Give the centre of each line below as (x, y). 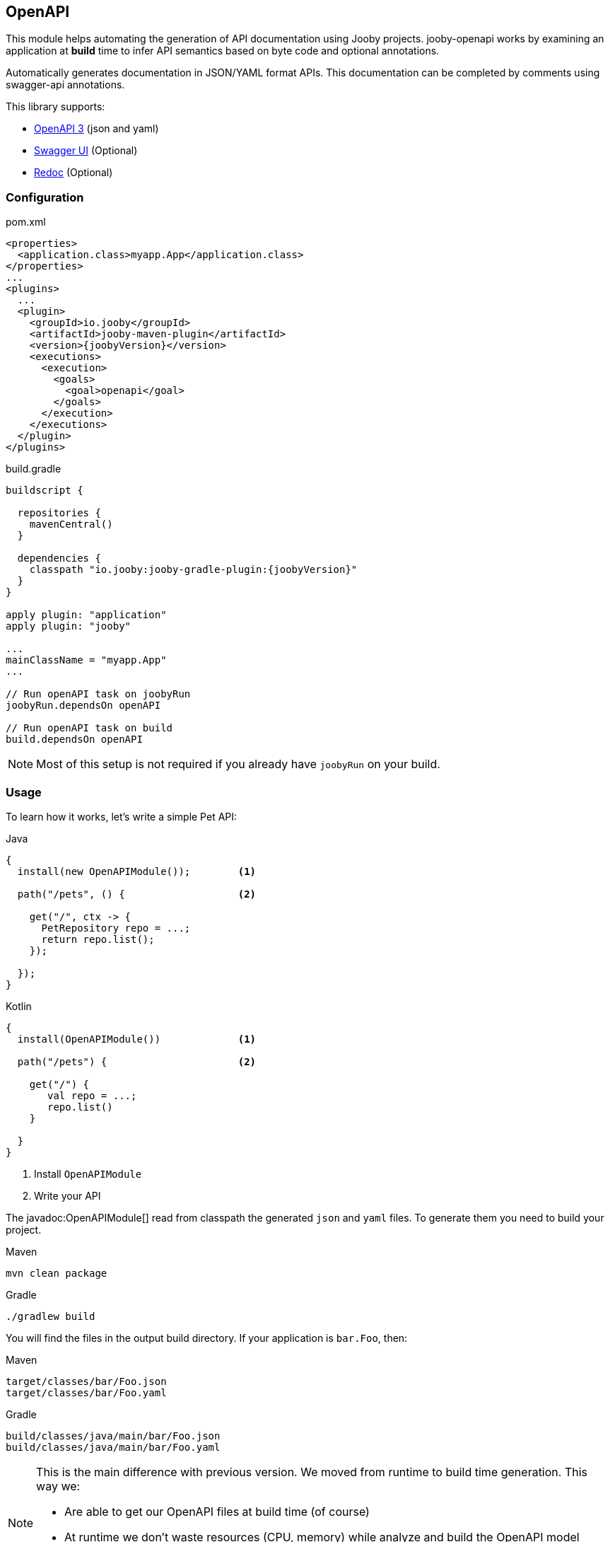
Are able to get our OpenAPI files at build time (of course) (217, 1511)
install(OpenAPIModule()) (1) (137, 1039)
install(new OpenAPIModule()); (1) (137, 871)
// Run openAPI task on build (89, 728)
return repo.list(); (98, 939)
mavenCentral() (71, 524)
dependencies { (59, 558)
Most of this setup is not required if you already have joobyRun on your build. (238, 764)
